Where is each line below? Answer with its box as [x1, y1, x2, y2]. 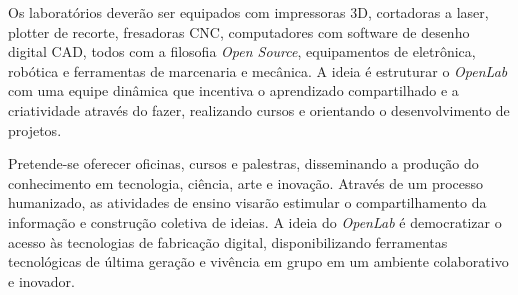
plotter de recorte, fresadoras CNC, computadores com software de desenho [8, 21, 470, 42]
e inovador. [8, 270, 75, 291]
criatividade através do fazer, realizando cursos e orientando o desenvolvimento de [8, 99, 510, 120]
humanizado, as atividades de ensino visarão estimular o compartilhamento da [8, 192, 487, 213]
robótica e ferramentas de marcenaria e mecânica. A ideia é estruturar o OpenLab [8, 60, 508, 81]
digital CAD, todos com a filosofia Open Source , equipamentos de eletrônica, [8, 41, 476, 62]
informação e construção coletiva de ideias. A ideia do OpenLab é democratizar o [8, 211, 502, 232]
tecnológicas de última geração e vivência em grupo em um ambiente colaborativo [8, 251, 509, 272]
